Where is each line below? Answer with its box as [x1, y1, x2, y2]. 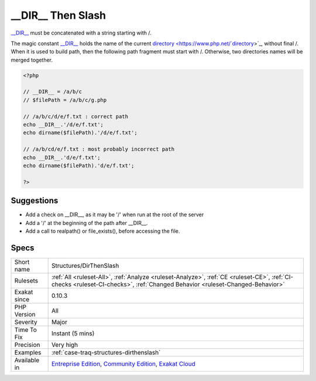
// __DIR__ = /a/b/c [23, 89, 82, 95]
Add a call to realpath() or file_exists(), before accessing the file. [25, 227, 180, 234]
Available [14, 356, 40, 364]
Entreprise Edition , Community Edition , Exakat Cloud [51, 359, 195, 368]
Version [14, 310, 36, 318]
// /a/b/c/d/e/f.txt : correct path [23, 113, 129, 120]
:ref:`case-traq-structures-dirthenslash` [51, 348, 161, 356]
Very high [51, 341, 78, 349]
